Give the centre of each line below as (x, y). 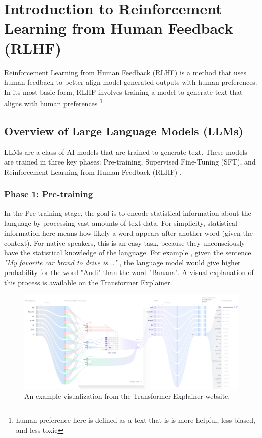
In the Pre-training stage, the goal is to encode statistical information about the (128, 213)
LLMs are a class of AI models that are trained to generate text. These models (126, 152)
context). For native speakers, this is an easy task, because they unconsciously (125, 242)
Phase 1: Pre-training (49, 194)
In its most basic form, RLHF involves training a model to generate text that (123, 92)
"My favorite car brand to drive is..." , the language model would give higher (122, 262)
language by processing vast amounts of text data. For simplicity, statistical (121, 223)
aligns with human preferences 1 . (56, 103)
